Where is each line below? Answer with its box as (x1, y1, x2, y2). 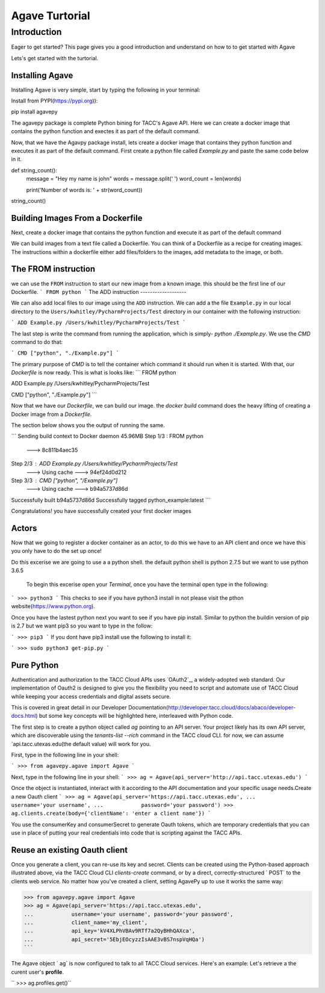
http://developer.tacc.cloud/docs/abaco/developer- (167, 704, 296, 711)
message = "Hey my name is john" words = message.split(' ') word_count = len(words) (26, 175, 242, 182)
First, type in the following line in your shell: (11, 752, 119, 759)
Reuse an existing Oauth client (11, 845, 128, 855)
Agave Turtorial (11, 9, 90, 22)
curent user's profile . (11, 968, 64, 976)
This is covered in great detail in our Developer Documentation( (11, 704, 169, 711)
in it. (11, 155, 22, 163)
